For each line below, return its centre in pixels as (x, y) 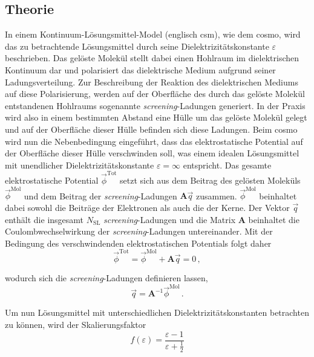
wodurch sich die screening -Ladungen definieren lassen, (106, 278)
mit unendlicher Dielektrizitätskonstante (80, 165)
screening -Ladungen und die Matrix (169, 219)
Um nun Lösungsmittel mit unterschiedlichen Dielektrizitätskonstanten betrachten (157, 312)
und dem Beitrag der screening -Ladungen (100, 195)
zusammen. (216, 195)
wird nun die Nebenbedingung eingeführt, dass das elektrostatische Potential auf (154, 141)
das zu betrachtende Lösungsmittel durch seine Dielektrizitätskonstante (137, 46)
